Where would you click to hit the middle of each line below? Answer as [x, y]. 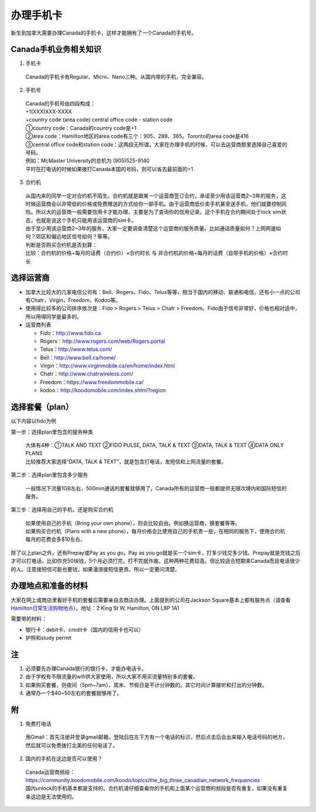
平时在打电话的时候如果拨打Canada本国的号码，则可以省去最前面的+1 [109, 169]
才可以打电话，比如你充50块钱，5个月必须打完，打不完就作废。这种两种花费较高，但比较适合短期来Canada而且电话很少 [156, 561]
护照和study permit [49, 638]
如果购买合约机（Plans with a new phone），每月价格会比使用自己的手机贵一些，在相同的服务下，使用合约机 [155, 531]
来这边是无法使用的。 [51, 796]
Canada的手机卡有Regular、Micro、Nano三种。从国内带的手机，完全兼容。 [116, 77]
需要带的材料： [29, 619]
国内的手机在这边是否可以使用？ [64, 759]
